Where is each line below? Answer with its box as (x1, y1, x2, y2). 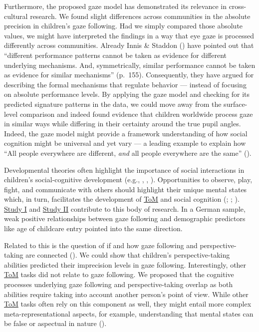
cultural (4, 10, 28, 21)
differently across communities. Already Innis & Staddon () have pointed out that (4, 40, 254, 50)
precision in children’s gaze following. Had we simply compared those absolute (4, 20, 243, 31)
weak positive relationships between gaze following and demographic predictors (4, 213, 246, 224)
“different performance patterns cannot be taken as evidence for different (4, 49, 227, 60)
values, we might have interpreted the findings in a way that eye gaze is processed (4, 30, 254, 40)
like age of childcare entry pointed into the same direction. (4, 223, 183, 234)
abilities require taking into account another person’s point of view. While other (4, 289, 249, 299)
